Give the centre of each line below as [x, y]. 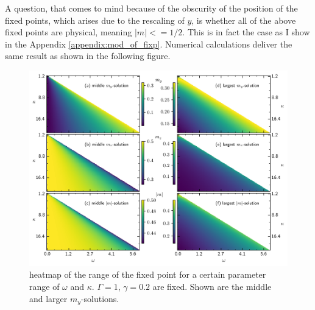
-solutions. [100, 298]
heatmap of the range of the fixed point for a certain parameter [148, 274]
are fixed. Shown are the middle [212, 287]
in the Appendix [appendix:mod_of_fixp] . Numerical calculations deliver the [149, 44]
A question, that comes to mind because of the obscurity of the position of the [151, 8]
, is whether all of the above [244, 20]
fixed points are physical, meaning [69, 32]
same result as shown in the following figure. [88, 56]
